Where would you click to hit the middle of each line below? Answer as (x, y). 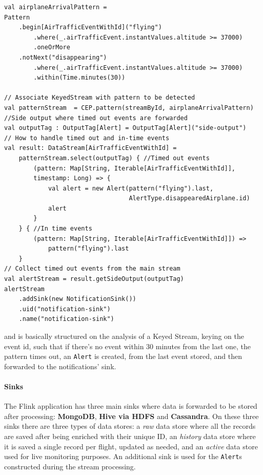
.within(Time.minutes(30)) (79, 78)
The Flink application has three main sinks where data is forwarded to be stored (131, 406)
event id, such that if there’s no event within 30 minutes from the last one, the (128, 346)
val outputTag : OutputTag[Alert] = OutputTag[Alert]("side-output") (125, 128)
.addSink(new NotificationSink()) (77, 299)
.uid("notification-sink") (65, 309)
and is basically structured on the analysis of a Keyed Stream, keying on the (124, 336)
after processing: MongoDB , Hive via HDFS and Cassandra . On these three (131, 416)
